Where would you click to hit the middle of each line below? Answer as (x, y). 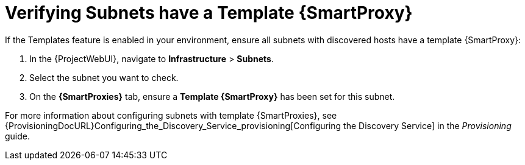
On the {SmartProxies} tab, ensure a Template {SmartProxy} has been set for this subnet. (212, 96)
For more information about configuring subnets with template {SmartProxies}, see (171, 115)
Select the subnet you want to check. (104, 77)
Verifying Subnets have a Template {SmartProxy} (209, 13)
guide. (18, 136)
